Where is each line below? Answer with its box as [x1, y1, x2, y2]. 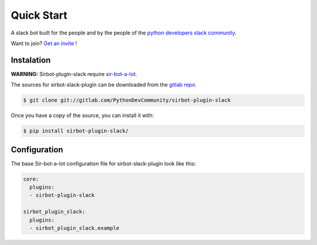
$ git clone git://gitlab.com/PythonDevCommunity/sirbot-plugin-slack [23, 97, 231, 103]
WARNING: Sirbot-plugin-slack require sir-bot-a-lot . [11, 70, 137, 77]
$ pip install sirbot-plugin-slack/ [23, 127, 129, 134]
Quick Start [11, 9, 68, 22]
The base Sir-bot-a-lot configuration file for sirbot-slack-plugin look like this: [11, 160, 196, 167]
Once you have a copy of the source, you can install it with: [11, 112, 154, 119]
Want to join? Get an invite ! [11, 40, 77, 47]
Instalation [11, 55, 51, 65]
